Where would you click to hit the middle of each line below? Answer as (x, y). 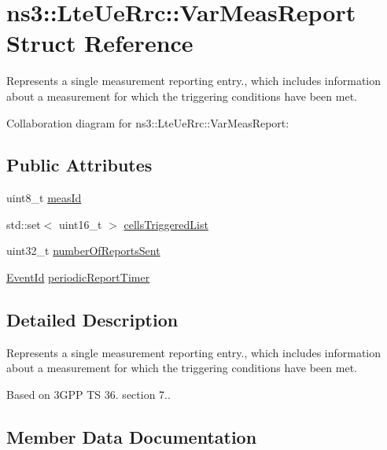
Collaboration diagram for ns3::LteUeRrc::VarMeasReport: (148, 122)
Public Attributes (79, 165)
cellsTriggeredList (166, 224)
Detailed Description (92, 320)
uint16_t (81, 224)
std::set (24, 224)
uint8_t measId (44, 198)
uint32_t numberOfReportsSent (83, 251)
